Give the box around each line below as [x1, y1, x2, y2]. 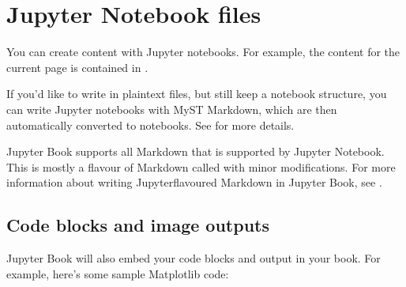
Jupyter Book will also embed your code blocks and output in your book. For [6, 250, 381, 266]
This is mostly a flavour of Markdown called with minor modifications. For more [6, 158, 396, 175]
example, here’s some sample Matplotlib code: [6, 265, 229, 281]
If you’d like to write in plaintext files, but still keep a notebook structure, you [6, 85, 387, 102]
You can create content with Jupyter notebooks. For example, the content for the [6, 43, 400, 60]
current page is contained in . [6, 59, 148, 75]
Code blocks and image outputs [6, 213, 269, 237]
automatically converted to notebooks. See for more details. [6, 116, 295, 133]
